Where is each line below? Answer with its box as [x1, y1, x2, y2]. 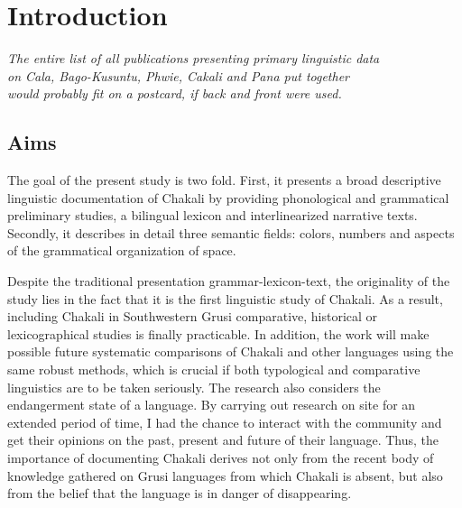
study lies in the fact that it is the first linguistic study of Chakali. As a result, [7, 289, 443, 308]
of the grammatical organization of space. [7, 241, 236, 260]
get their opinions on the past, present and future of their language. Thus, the [7, 430, 439, 449]
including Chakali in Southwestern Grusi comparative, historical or [7, 307, 378, 326]
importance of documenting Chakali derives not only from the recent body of [7, 448, 434, 467]
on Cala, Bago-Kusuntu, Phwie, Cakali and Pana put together [7, 66, 350, 85]
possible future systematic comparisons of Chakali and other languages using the [7, 342, 454, 361]
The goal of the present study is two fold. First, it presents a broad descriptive [7, 171, 441, 189]
